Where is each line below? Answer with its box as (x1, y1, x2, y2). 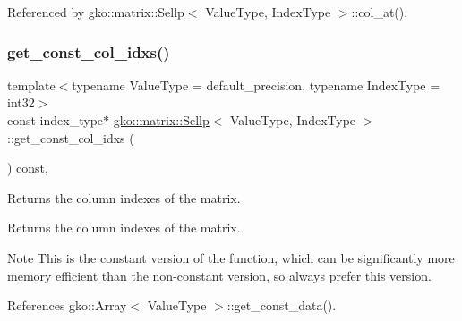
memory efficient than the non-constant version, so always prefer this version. (7, 266, 432, 284)
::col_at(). (351, 3, 408, 21)
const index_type (7, 111, 104, 129)
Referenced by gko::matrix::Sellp (7, 3, 184, 21)
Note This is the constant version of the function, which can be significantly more (7, 248, 455, 266)
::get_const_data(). (227, 296, 337, 315)
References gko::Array (7, 296, 127, 315)
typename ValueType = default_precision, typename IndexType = (72, 75, 441, 94)
